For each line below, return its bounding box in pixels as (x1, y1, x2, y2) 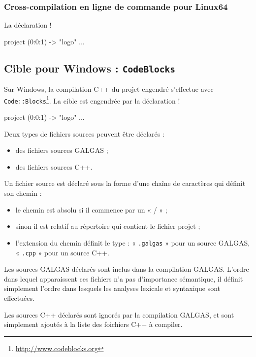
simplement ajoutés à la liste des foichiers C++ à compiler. (4, 319, 183, 329)
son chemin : (4, 188, 42, 198)
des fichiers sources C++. (15, 161, 93, 172)
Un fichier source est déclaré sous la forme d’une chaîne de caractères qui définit (4, 178, 246, 188)
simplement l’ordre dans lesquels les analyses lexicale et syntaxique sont (4, 283, 220, 293)
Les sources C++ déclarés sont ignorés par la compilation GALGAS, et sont (4, 309, 234, 320)
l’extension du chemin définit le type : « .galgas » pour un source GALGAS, (15, 237, 250, 248)
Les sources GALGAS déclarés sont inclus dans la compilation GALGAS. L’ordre (4, 264, 249, 274)
